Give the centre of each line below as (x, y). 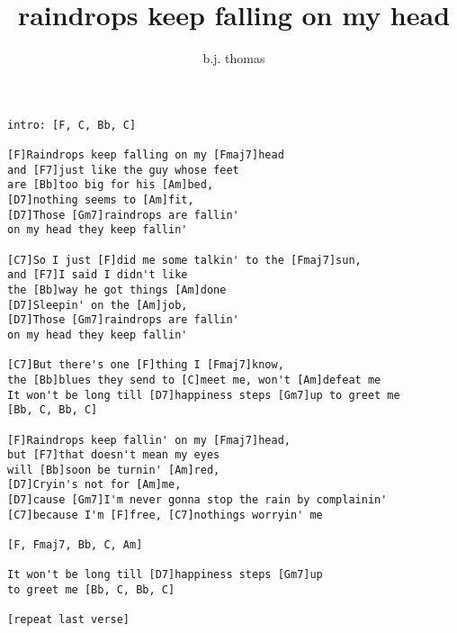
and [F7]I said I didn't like (98, 275)
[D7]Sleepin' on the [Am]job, (98, 305)
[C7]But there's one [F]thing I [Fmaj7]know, (146, 365)
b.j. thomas (234, 58)
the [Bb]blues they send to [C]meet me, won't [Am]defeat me (194, 380)
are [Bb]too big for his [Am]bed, (111, 185)
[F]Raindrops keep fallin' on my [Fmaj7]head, (149, 440)
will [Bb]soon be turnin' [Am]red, (114, 470)
